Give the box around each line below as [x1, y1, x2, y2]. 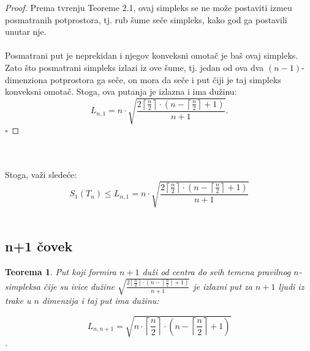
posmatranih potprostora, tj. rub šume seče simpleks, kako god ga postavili [5, 13, 287, 26]
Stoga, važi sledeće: [5, 168, 77, 181]
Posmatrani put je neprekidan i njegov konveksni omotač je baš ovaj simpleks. [5, 49, 298, 62]
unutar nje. [5, 25, 47, 38]
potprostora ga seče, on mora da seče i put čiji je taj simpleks [50, 73, 281, 86]
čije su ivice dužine [43, 279, 115, 292]
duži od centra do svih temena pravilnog [142, 265, 291, 278]
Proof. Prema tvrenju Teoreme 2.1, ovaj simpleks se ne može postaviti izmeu [5, 1, 292, 13]
